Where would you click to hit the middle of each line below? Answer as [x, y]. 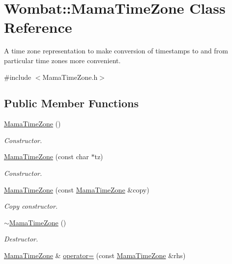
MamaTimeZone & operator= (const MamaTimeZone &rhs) [95, 255]
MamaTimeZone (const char [46, 156]
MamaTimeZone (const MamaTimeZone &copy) [77, 189]
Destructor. [21, 239]
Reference [38, 27]
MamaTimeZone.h [70, 77]
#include [18, 77]
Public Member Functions [71, 103]
